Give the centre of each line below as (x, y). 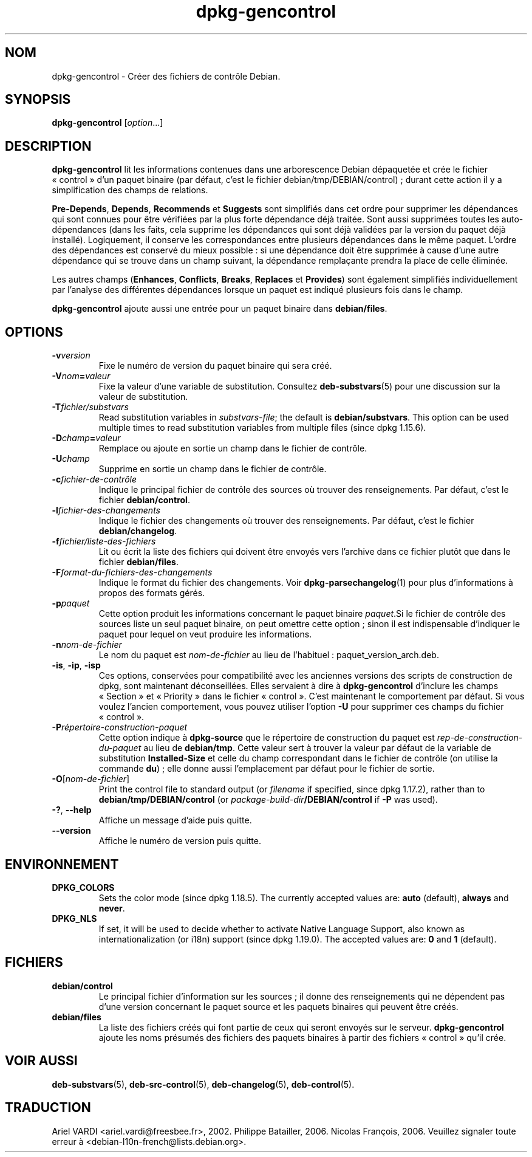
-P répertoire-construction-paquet (120, 727)
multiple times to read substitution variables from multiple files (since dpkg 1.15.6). (262, 428)
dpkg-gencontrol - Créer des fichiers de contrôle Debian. (166, 76)
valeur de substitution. (143, 397)
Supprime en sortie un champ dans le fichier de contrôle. (213, 469)
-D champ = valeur (86, 438)
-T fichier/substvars (90, 407)
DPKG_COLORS (83, 887)
